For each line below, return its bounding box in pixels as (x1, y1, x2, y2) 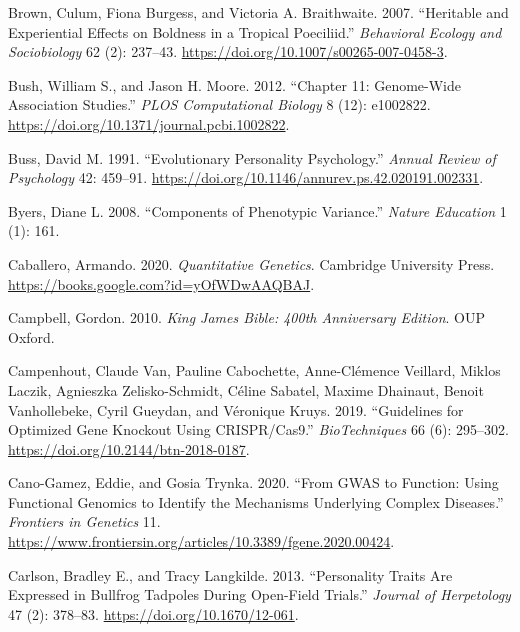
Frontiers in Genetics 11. (8, 511, 161, 532)
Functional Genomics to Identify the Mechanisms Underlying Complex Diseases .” (8, 491, 504, 512)
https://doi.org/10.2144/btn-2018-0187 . (8, 438, 250, 459)
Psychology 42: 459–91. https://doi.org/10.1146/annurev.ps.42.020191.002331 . (8, 167, 484, 188)
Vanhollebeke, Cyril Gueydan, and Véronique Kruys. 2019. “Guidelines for (8, 399, 464, 420)
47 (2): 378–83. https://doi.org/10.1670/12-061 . (8, 603, 299, 624)
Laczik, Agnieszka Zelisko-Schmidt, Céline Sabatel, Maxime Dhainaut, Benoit (8, 379, 484, 400)
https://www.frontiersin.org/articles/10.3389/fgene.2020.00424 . (8, 531, 395, 552)
